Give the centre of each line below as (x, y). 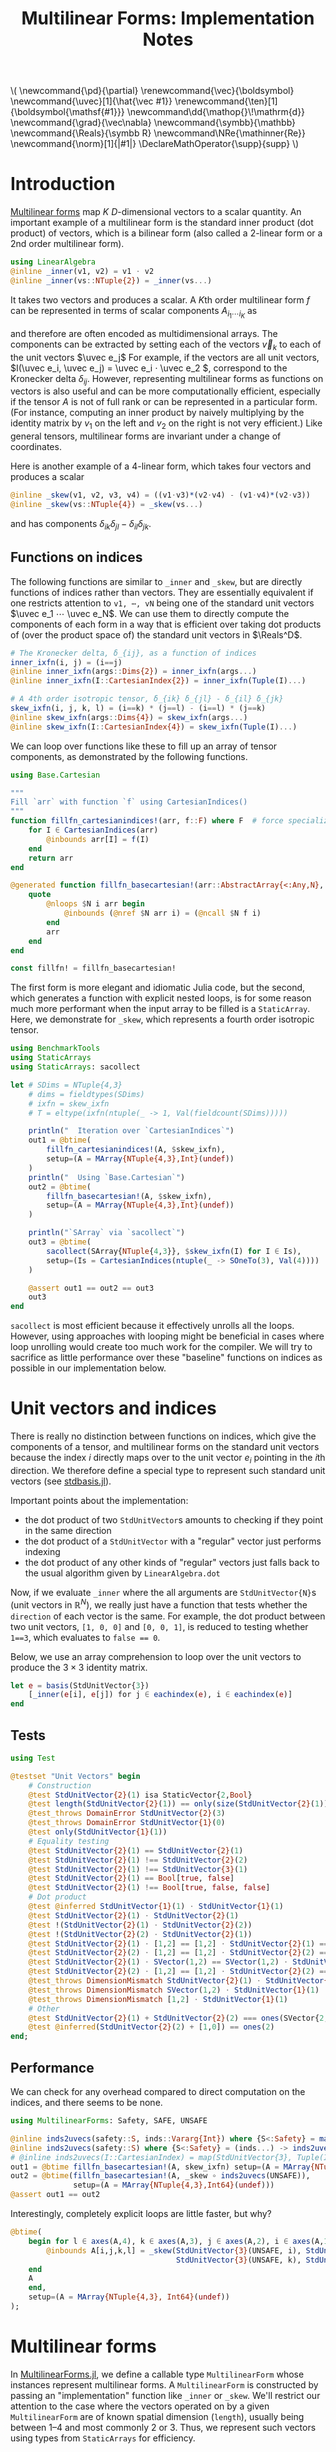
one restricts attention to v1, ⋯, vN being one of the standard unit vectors (162, 603)
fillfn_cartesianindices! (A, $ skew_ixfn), (136, 1150)
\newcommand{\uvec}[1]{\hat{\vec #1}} (91, 101)
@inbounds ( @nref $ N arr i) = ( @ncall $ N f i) (162, 913)
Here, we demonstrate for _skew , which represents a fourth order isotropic (162, 1019)
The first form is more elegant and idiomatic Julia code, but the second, (158, 988)
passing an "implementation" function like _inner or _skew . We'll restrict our (165, 2395)
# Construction (60, 1785)
